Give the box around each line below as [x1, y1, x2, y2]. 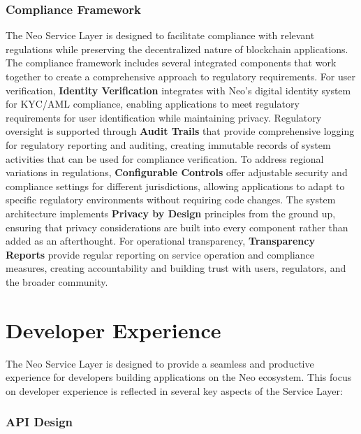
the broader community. [6, 274, 108, 289]
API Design [6, 413, 73, 431]
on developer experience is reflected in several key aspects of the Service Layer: [6, 383, 343, 398]
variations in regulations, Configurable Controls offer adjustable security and [6, 165, 348, 180]
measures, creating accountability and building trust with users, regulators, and [6, 261, 346, 275]
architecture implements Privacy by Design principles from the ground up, [6, 205, 336, 220]
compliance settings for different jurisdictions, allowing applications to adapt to [6, 178, 345, 193]
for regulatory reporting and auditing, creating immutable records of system [6, 137, 331, 152]
